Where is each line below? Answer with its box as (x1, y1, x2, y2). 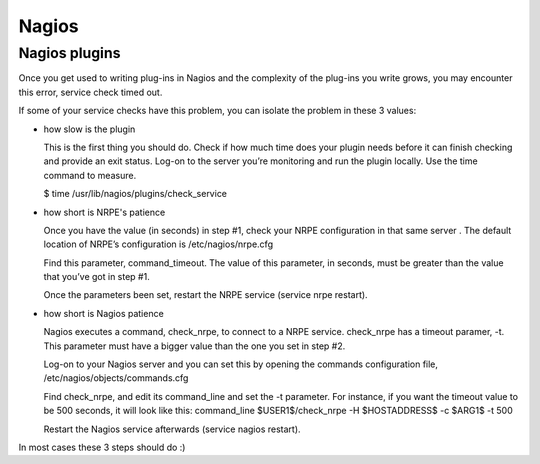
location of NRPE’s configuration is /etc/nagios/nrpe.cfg (43, 238, 274, 250)
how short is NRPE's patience (43, 206, 166, 218)
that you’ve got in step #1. (43, 271, 150, 283)
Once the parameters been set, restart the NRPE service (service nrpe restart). (43, 289, 369, 301)
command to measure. (43, 169, 137, 181)
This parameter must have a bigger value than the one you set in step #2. (43, 340, 346, 352)
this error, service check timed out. (18, 86, 163, 98)
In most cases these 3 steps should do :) (18, 441, 186, 453)
